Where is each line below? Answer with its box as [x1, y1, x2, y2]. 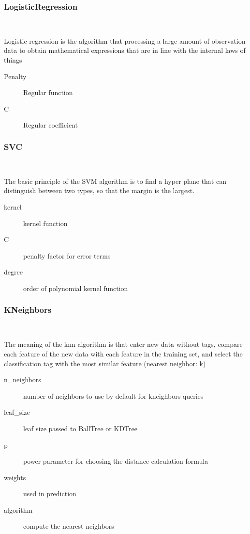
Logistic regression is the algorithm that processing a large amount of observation [4, 35, 246, 46]
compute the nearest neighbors [23, 521, 114, 531]
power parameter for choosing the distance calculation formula [23, 456, 208, 466]
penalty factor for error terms [23, 250, 111, 260]
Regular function [23, 87, 73, 97]
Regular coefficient [23, 120, 78, 130]
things [4, 55, 22, 65]
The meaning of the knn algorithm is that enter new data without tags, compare [4, 339, 243, 349]
